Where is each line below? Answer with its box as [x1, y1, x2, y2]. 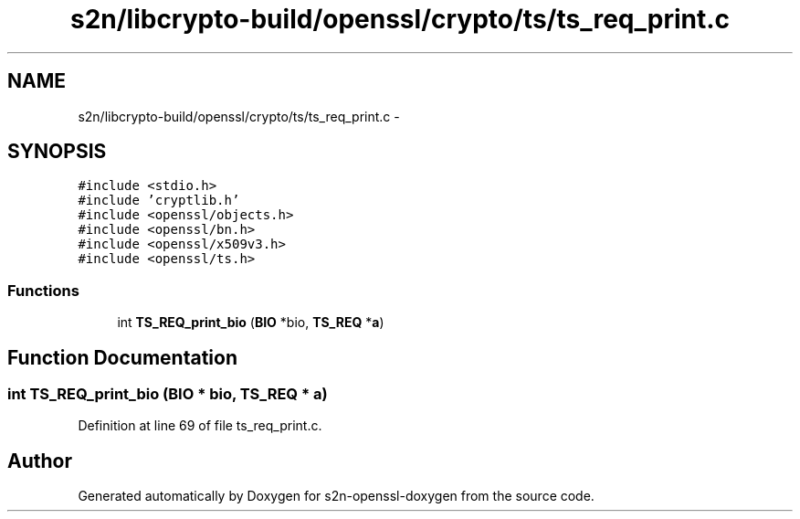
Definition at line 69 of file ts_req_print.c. [78, 418, 322, 434]
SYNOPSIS [7, 140, 107, 164]
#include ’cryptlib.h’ [78, 193, 240, 208]
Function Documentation [7, 345, 237, 369]
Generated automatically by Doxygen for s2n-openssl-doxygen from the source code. [78, 488, 595, 504]
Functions [7, 281, 79, 300]
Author [7, 449, 72, 472]
